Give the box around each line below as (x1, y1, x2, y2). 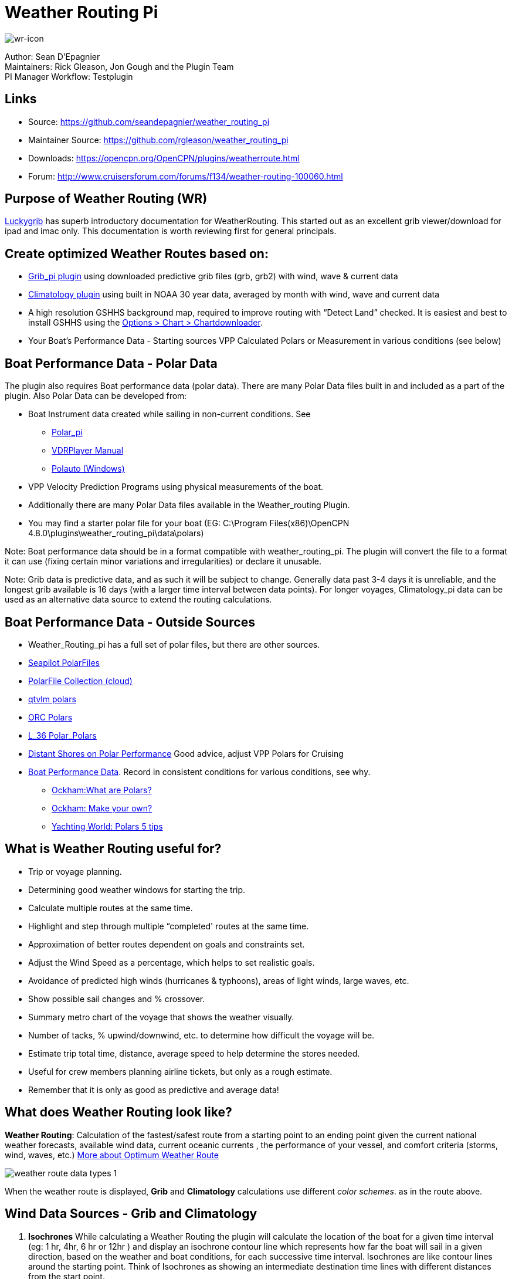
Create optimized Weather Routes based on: (5, 246, 269, 261)
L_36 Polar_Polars (28, 730, 97, 740)
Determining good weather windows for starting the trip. (28, 884, 246, 895)
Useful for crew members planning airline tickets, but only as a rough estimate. (28, 1066, 333, 1077)
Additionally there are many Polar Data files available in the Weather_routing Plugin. (28, 500, 350, 510)
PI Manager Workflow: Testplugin (5, 71, 133, 82)
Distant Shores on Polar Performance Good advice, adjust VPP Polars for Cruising (28, 748, 344, 759)
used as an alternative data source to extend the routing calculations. (5, 594, 272, 605)
